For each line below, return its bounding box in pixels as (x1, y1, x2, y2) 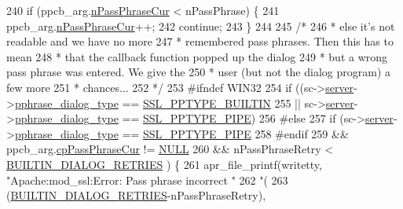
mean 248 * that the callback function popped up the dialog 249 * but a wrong (6, 48, 388, 64)
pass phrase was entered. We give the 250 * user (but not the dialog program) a (6, 64, 391, 80)
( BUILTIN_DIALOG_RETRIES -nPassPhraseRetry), (6, 187, 266, 203)
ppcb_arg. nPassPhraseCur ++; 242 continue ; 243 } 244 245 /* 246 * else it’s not (6, 17, 395, 34)
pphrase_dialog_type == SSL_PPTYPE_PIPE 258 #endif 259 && (14, 125, 349, 141)
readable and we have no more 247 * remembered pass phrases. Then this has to (6, 33, 394, 49)
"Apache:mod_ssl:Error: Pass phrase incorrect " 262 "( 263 (6, 171, 288, 188)
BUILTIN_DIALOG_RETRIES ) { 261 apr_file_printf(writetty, (6, 156, 322, 172)
